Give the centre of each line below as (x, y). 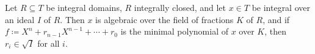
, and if (276, 19)
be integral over (281, 7)
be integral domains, (84, 7)
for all (49, 43)
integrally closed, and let (180, 7)
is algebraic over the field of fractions (165, 19)
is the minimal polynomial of (174, 31)
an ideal (20, 19)
